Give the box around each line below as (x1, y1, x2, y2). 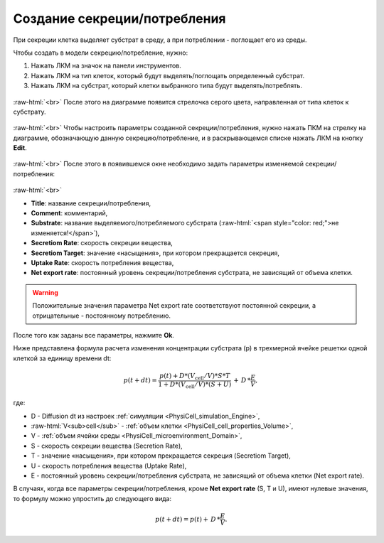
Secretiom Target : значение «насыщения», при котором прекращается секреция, (31, 249, 280, 257)
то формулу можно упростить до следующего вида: (13, 494, 172, 502)
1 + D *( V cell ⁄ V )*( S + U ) (158, 380, 232, 390)
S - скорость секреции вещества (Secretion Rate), (31, 441, 183, 450)
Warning (32, 288, 58, 296)
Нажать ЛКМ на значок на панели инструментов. (31, 61, 181, 70)
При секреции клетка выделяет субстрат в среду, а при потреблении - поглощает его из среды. (13, 36, 307, 44)
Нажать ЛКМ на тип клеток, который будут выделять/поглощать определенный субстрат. (31, 71, 305, 80)
